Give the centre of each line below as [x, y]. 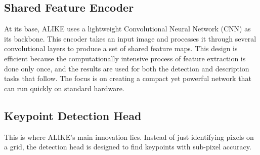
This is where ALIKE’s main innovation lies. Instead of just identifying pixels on [129, 137]
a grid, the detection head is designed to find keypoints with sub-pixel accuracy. [128, 147]
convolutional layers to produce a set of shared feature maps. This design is [121, 48]
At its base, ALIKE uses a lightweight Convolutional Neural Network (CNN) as [127, 29]
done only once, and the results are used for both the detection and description [127, 68]
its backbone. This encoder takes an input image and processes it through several [130, 38]
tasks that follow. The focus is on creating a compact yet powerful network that [128, 78]
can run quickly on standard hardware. [64, 88]
